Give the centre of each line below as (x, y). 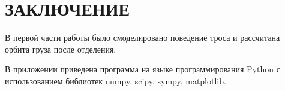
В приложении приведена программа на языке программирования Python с (142, 69)
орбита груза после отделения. (61, 49)
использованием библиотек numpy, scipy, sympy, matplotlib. (115, 81)
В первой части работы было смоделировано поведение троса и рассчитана (142, 37)
